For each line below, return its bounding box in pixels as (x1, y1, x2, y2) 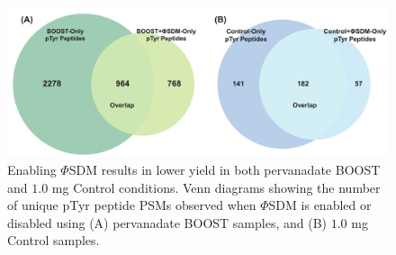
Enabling (7, 160, 57, 179)
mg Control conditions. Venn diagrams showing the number (51, 178, 381, 196)
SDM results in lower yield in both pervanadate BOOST (68, 160, 381, 179)
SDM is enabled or (268, 196, 372, 214)
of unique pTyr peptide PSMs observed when (7, 196, 256, 214)
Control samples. (7, 231, 100, 250)
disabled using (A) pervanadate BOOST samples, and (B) (7, 213, 328, 232)
